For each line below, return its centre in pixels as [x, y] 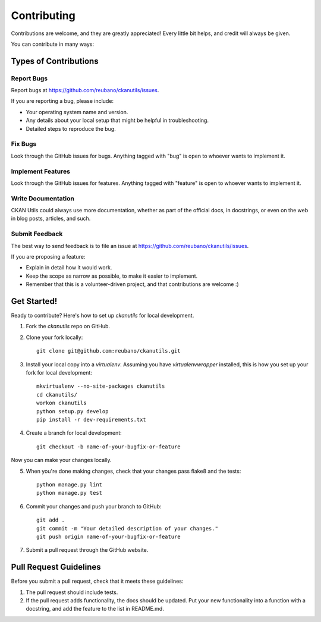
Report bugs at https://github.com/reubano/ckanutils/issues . [85, 90]
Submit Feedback [37, 234]
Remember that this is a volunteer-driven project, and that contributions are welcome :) [132, 284]
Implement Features [41, 171]
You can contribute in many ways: [53, 44]
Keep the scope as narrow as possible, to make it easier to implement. [112, 276]
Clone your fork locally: [54, 337]
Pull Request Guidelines [56, 567]
